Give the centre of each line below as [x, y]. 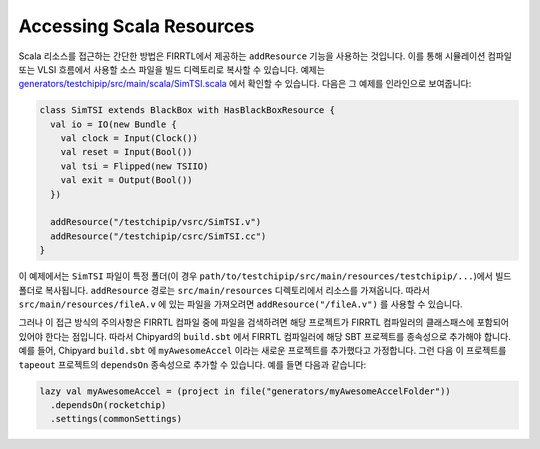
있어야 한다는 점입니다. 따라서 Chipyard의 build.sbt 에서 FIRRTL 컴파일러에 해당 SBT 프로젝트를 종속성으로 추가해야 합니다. [265, 336]
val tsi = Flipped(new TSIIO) [134, 166]
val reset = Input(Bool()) [127, 152]
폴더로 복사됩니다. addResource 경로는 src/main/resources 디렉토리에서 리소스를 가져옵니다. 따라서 [224, 290]
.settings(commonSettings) [116, 419]
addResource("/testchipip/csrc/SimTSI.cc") [158, 236]
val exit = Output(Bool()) [127, 180]
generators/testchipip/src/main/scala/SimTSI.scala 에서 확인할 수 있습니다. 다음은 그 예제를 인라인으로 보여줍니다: [245, 84]
